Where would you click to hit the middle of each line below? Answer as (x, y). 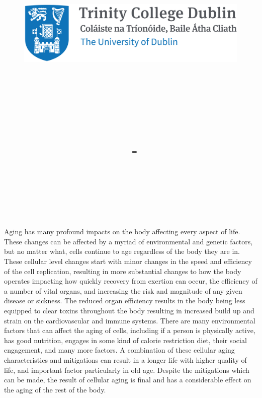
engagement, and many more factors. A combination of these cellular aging (119, 350)
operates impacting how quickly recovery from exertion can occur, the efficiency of (131, 281)
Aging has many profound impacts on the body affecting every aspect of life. (122, 231)
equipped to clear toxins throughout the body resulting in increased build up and (129, 310)
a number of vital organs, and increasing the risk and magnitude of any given (123, 290)
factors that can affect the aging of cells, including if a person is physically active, (130, 330)
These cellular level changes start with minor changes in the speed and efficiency (128, 261)
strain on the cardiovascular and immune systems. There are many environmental (130, 320)
